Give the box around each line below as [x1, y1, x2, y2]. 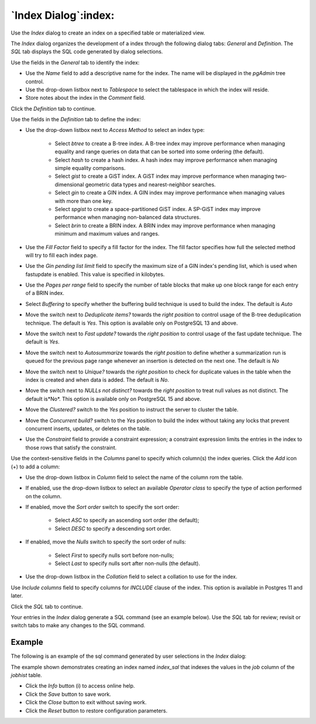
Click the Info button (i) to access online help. [25, 682, 135, 689]
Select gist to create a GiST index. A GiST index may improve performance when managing [54, 173, 274, 180]
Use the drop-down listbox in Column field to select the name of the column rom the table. [25, 474, 243, 481]
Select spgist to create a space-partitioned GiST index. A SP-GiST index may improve [54, 205, 261, 212]
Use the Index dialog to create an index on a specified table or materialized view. [11, 29, 205, 36]
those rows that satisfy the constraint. [25, 444, 117, 451]
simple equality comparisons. [54, 165, 126, 172]
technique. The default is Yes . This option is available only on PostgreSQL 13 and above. [25, 319, 238, 327]
